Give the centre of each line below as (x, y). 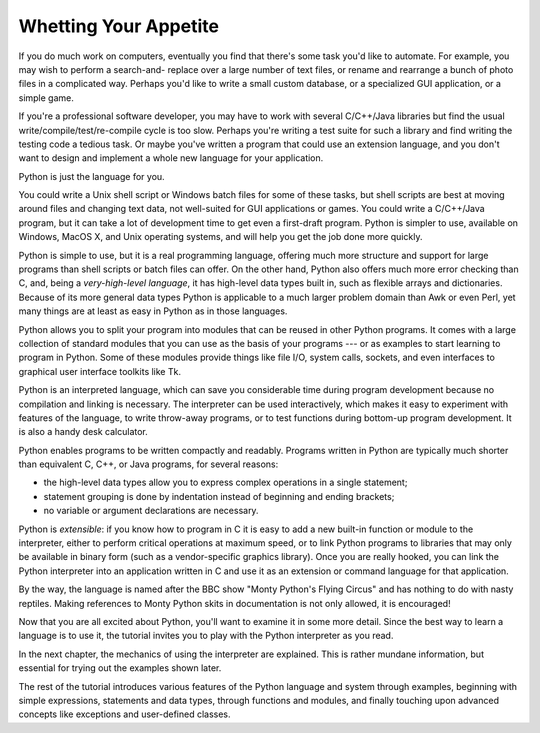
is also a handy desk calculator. (83, 432)
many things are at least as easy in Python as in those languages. (153, 311)
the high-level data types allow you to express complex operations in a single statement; (225, 482)
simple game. (46, 97)
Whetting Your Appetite (119, 26)
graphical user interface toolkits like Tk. (100, 371)
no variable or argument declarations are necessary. (151, 511)
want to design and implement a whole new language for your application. (171, 158)
